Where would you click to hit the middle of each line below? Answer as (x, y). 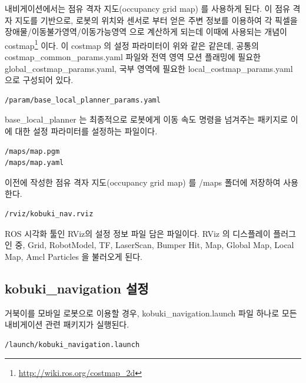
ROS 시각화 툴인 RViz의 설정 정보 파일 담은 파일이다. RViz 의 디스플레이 (138, 233)
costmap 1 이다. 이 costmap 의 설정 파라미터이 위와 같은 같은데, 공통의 (132, 44)
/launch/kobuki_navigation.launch (72, 344)
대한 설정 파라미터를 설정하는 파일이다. (86, 131)
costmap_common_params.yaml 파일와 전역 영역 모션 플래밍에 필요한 (133, 57)
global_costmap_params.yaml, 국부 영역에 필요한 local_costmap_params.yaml (149, 68)
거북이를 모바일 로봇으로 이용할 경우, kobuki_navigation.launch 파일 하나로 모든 (151, 313)
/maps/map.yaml (34, 163)
